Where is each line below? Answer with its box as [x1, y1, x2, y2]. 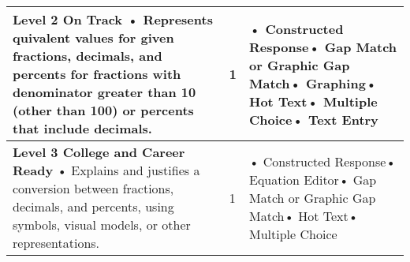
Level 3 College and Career [13, 143, 185, 161]
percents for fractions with [13, 65, 181, 83]
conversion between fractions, [13, 179, 174, 197]
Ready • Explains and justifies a [13, 161, 200, 179]
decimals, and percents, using [13, 197, 174, 215]
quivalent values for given [13, 28, 174, 47]
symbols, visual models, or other [13, 215, 191, 234]
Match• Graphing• [249, 73, 378, 92]
